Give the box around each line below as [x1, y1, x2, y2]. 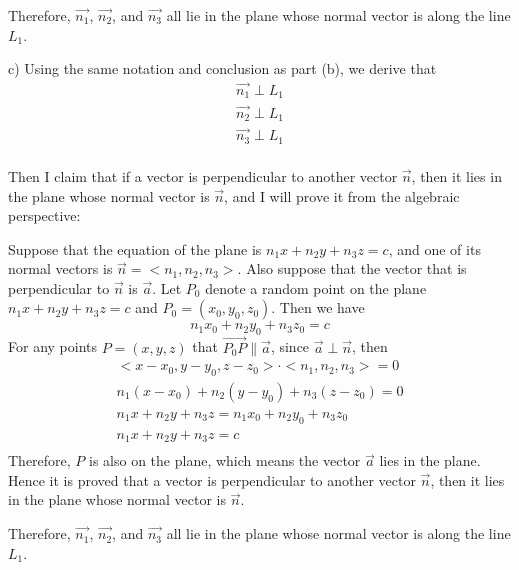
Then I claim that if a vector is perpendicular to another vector [8, 165, 398, 186]
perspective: [8, 205, 81, 226]
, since [270, 336, 310, 357]
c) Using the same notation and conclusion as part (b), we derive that [8, 58, 437, 79]
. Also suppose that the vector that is [237, 258, 467, 279]
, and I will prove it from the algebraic [224, 185, 460, 206]
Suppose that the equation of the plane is [8, 238, 262, 259]
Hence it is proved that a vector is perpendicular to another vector [8, 469, 416, 490]
